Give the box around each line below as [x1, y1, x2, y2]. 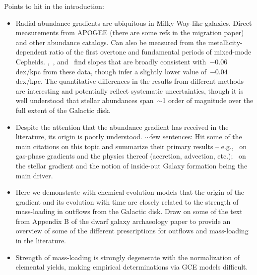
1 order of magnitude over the [162, 95, 254, 106]
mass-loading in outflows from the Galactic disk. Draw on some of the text [15, 206, 243, 217]
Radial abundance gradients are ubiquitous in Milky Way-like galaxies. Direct [15, 17, 252, 28]
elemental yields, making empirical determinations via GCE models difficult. [15, 262, 248, 272]
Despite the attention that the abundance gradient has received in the [15, 121, 229, 132]
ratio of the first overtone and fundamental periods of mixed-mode [49, 47, 252, 57]
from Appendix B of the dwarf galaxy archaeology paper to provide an [15, 216, 231, 226]
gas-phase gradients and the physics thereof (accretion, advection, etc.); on [15, 151, 246, 161]
